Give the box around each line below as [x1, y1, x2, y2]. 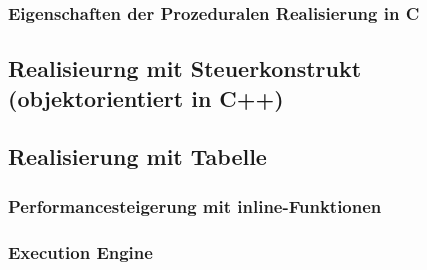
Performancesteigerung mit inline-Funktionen [8, 193, 382, 218]
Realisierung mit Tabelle [8, 141, 267, 172]
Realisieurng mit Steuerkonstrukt [8, 53, 362, 84]
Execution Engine [8, 239, 153, 264]
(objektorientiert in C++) [8, 82, 284, 113]
